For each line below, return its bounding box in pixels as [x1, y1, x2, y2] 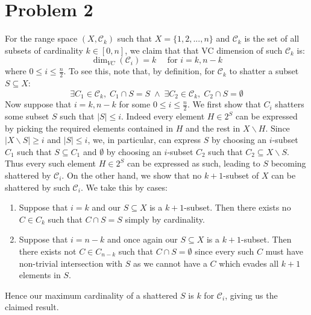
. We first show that [187, 98, 261, 110]
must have [265, 244, 303, 257]
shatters [275, 98, 304, 110]
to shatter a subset [229, 65, 299, 77]
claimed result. [5, 301, 59, 313]
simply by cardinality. [125, 212, 205, 225]
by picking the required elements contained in [5, 121, 173, 134]
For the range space [5, 32, 78, 45]
